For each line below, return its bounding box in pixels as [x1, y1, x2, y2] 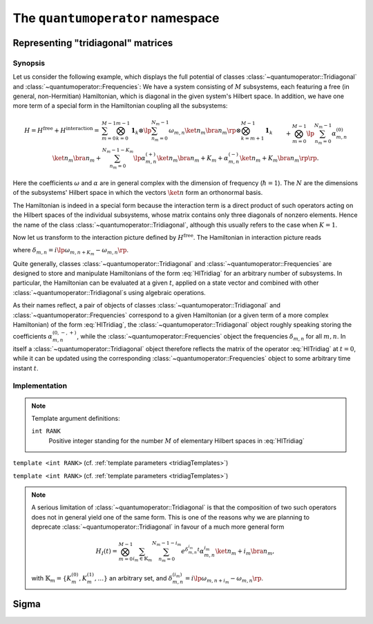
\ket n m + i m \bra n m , [215, 547, 275, 557]
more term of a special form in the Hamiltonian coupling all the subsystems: [12, 102, 228, 110]
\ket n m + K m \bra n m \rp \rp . [239, 154, 319, 164]
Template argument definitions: [31, 415, 120, 423]
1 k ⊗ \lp [131, 126, 152, 136]
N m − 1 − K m [102, 146, 134, 155]
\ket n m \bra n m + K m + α [156, 154, 229, 164]
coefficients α [12, 332, 53, 341]
